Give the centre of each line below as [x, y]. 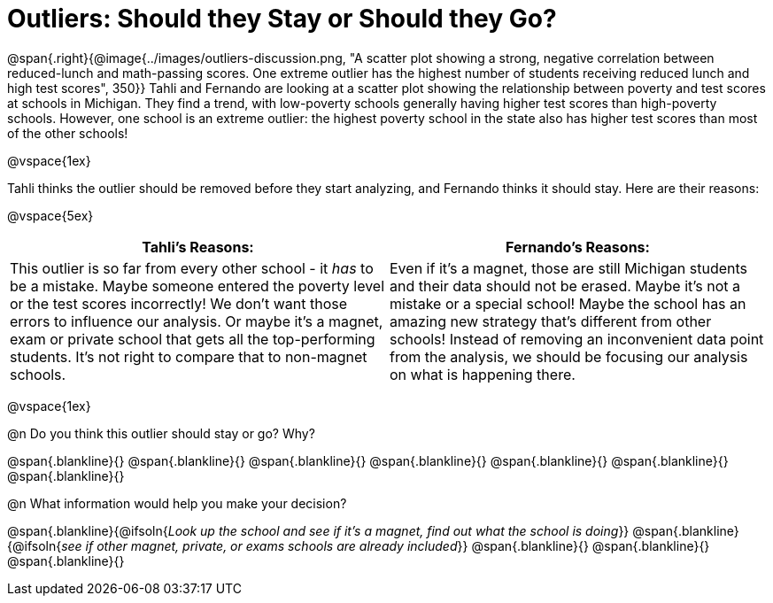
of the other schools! [68, 133]
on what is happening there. [483, 374]
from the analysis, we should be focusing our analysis [569, 356]
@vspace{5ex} [50, 215]
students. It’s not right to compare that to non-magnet [189, 356]
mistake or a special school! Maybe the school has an [568, 303]
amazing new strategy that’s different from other [551, 321]
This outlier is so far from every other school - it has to [192, 268]
